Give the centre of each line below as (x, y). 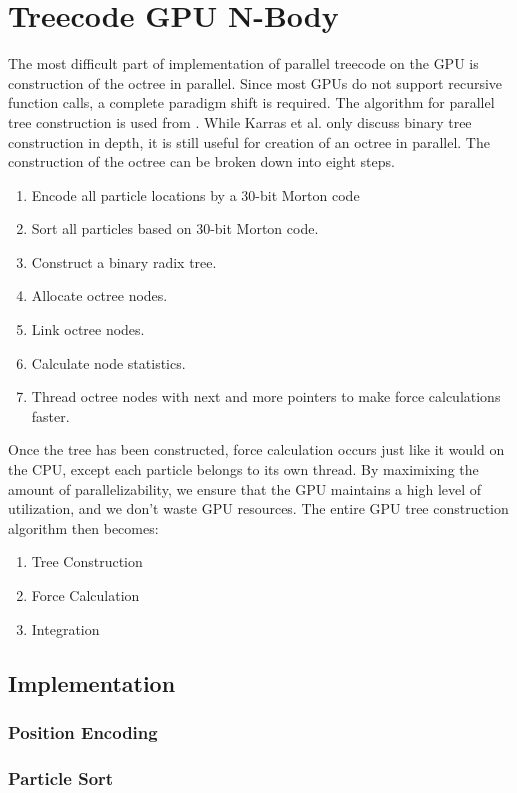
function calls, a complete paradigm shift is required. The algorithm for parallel (251, 102)
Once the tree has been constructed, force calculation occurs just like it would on (256, 449)
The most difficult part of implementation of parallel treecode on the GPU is (243, 63)
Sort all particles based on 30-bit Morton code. (175, 228)
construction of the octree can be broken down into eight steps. (201, 161)
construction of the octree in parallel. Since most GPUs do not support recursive (255, 82)
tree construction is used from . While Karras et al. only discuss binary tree (240, 121)
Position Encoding (83, 731)
